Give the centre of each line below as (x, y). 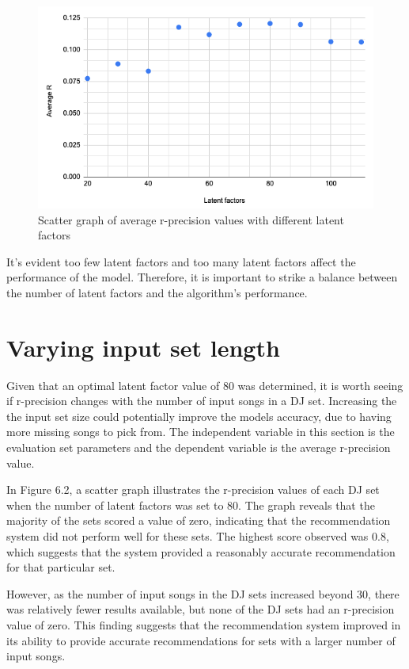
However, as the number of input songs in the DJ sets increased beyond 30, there (203, 593)
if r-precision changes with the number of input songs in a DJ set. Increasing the (202, 401)
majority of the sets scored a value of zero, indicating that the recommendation (199, 520)
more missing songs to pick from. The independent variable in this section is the (201, 432)
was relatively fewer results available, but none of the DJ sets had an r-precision (201, 609)
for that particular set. (61, 567)
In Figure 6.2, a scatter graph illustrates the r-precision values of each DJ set (193, 489)
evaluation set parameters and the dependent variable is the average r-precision (199, 447)
